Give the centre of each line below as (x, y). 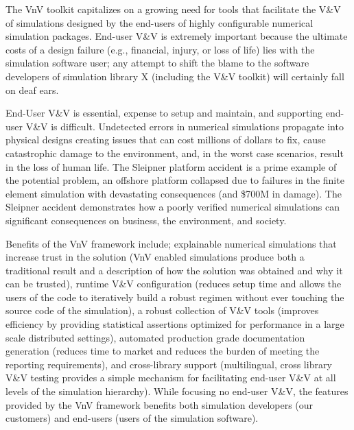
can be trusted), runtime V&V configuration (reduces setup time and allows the (174, 284)
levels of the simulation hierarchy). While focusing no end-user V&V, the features (177, 391)
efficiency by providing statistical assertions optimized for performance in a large (175, 324)
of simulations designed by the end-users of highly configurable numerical (160, 22)
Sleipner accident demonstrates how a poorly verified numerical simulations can (173, 207)
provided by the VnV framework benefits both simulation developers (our (160, 404)
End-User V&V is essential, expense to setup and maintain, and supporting (164, 113)
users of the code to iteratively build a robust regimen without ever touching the (175, 297)
